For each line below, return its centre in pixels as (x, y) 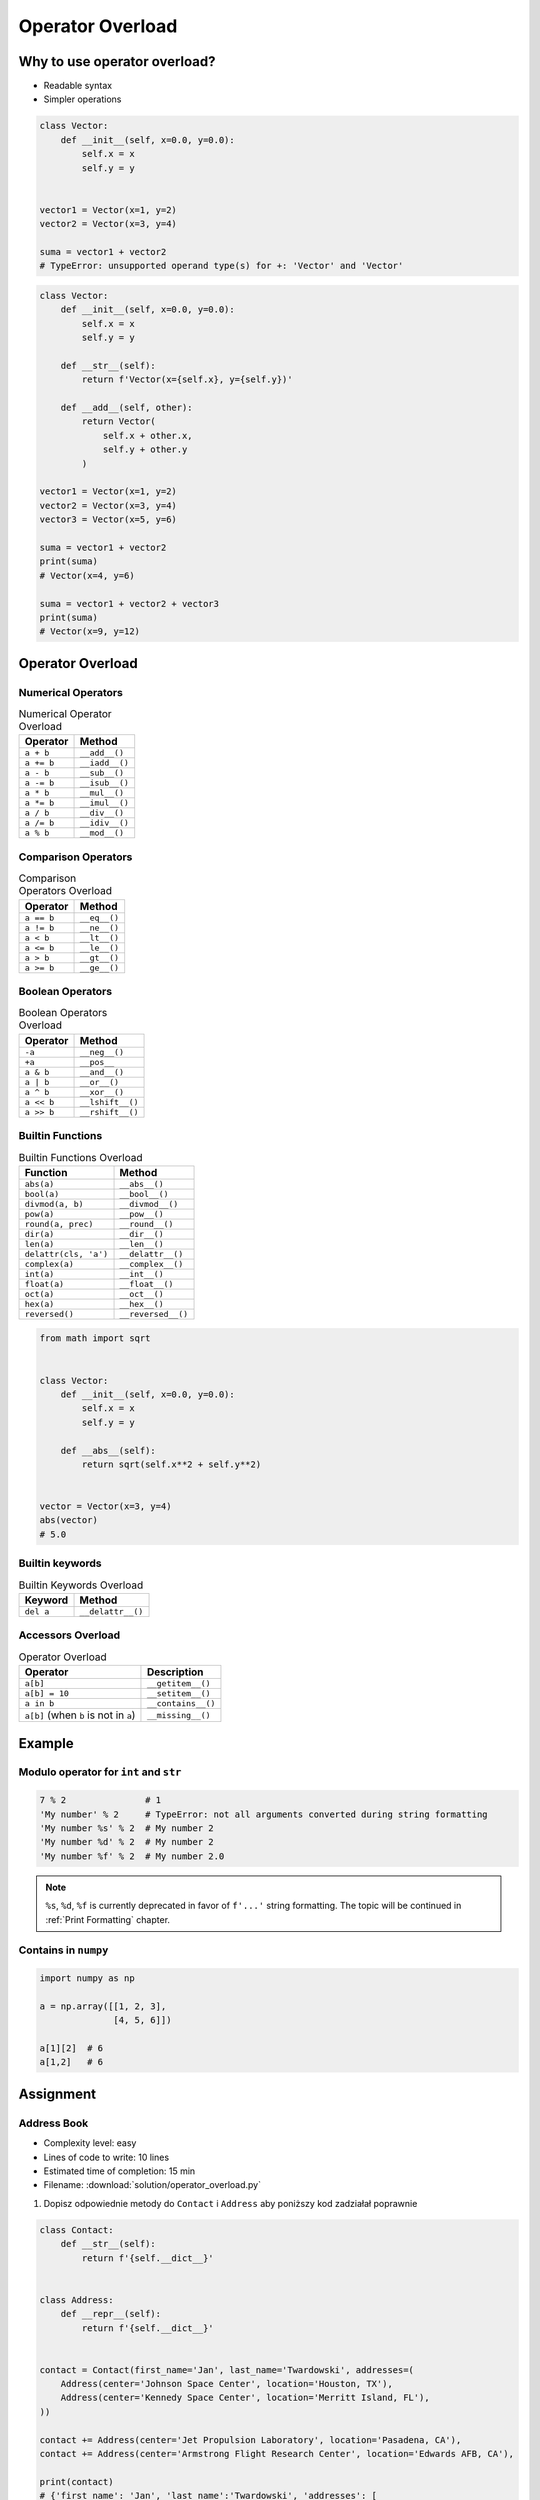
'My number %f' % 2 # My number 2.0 (132, 1856)
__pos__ (97, 1061)
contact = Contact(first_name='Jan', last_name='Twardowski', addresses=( (227, 2369)
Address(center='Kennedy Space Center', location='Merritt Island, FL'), (245, 2398)
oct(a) (39, 1293)
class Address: (76, 2299)
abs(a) (39, 1183)
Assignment (57, 2093)
